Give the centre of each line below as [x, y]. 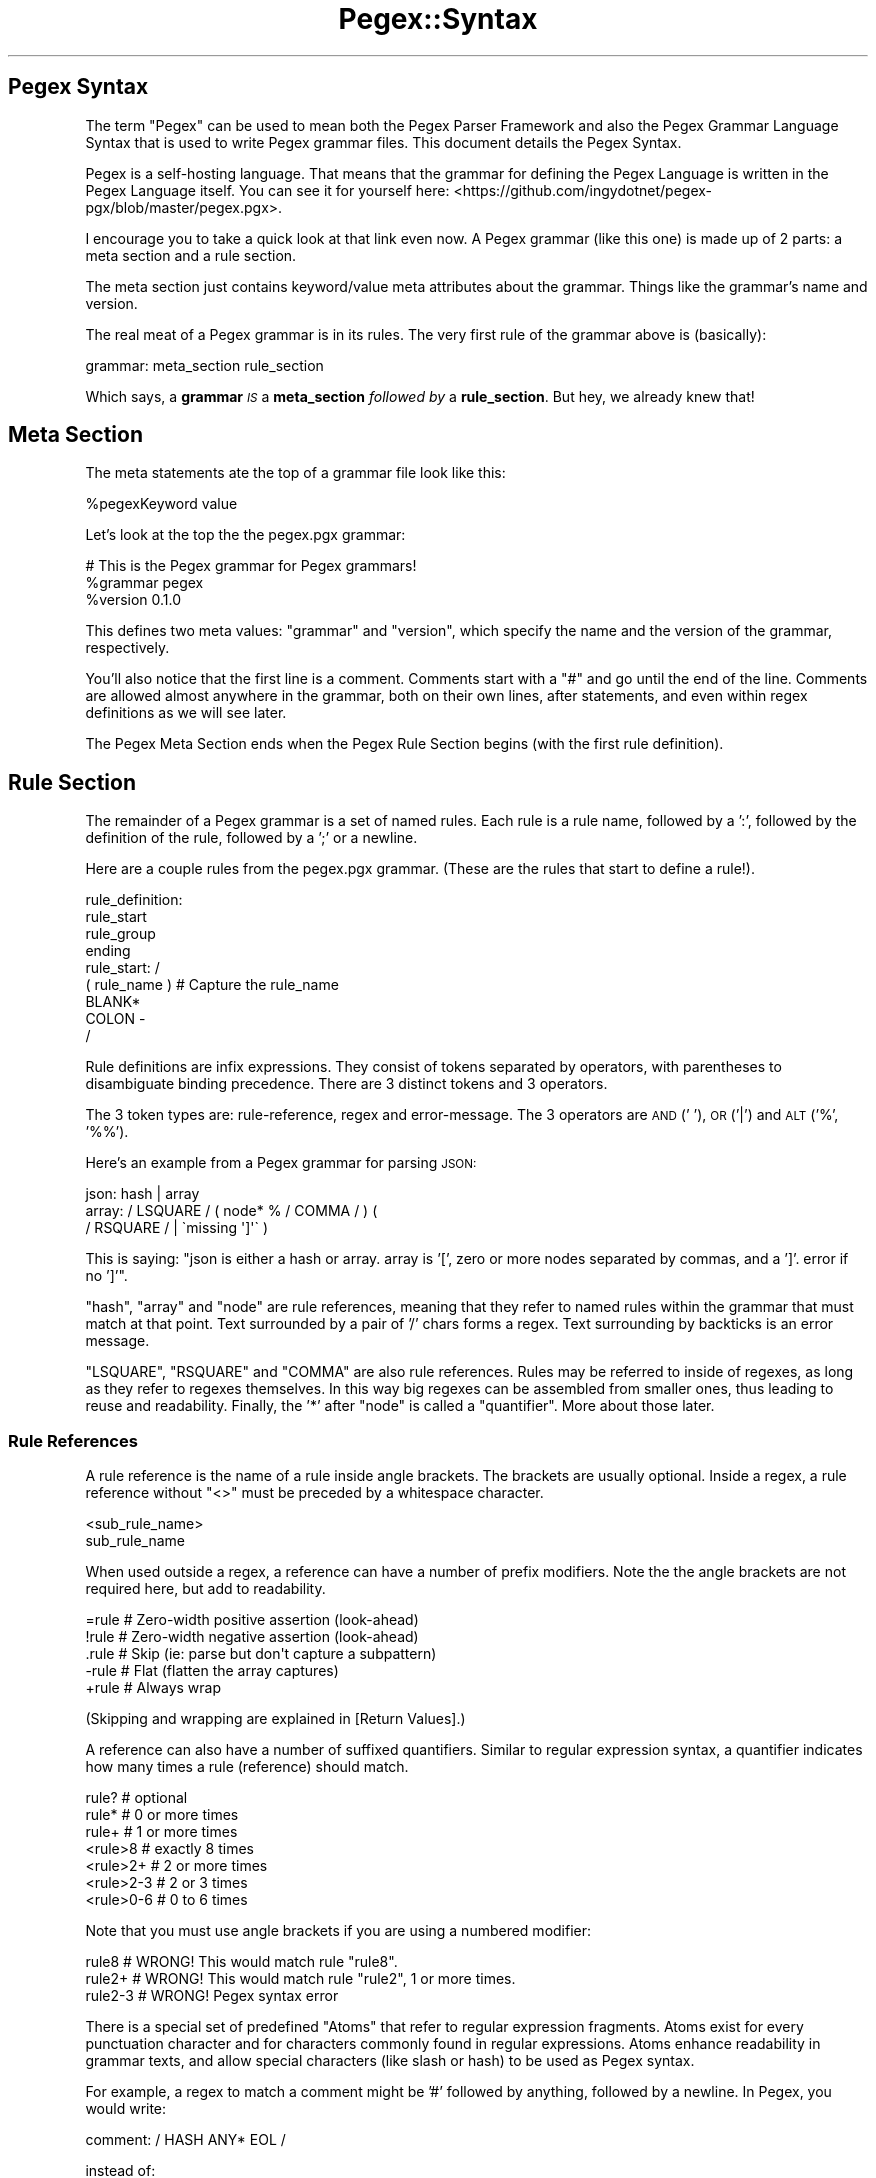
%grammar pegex [144, 583]
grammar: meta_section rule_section [204, 365]
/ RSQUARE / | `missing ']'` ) [177, 1228]
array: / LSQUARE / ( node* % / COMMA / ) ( [231, 1211]
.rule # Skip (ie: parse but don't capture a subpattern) [261, 1654]
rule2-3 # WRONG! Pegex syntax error [212, 1996]
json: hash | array [142, 1194]
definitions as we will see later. [186, 713]
